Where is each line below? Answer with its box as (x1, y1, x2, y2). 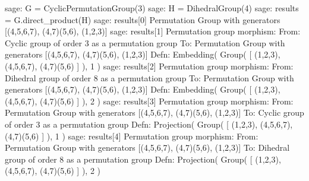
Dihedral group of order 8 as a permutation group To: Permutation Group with (5, 71, 294, 84)
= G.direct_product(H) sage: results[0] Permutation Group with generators (5, 13, 280, 26)
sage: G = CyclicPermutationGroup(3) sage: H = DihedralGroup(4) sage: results (5, 2, 299, 14)
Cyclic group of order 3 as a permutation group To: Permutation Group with (5, 36, 285, 49)
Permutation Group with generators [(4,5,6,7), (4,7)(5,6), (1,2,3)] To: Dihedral (5, 141, 290, 154)
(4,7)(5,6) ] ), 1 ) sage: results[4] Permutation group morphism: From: (5, 129, 258, 142)
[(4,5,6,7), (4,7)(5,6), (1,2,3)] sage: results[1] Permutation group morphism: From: (5, 25, 301, 37)
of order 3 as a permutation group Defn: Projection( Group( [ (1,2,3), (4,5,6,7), (5, 118, 293, 130)
